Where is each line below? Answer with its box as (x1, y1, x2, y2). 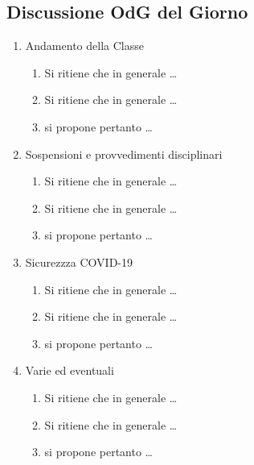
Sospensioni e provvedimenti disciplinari (25, 145, 223, 162)
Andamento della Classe (25, 37, 144, 54)
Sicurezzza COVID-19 (25, 253, 133, 270)
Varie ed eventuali (25, 362, 114, 379)
